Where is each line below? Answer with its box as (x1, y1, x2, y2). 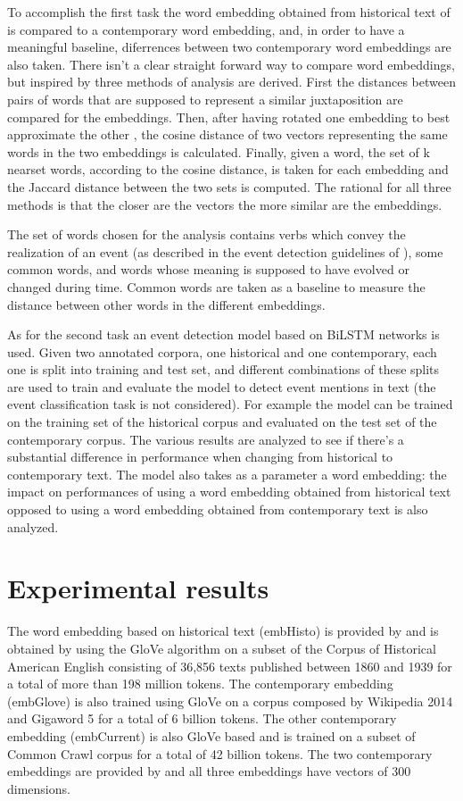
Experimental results (7, 570, 269, 606)
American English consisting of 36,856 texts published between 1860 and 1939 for (7, 656, 452, 675)
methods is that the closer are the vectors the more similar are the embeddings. (7, 195, 442, 213)
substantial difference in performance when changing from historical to (7, 447, 393, 466)
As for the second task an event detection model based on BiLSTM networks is (7, 325, 440, 344)
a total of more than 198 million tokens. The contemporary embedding (7, 674, 393, 693)
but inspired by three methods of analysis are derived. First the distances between (7, 72, 456, 91)
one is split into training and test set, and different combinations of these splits (7, 360, 440, 379)
